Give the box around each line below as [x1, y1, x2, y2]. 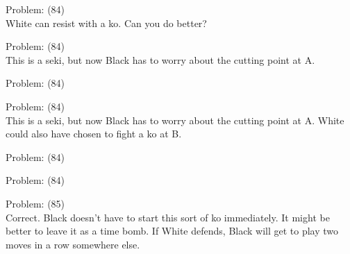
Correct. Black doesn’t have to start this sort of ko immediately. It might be [6, 210, 330, 224]
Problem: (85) [6, 196, 65, 210]
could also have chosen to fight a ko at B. [6, 126, 182, 141]
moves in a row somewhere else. [6, 237, 140, 251]
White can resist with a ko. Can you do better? [6, 15, 207, 30]
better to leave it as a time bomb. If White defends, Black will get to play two [6, 223, 339, 238]
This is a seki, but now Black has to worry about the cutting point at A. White [6, 112, 344, 127]
